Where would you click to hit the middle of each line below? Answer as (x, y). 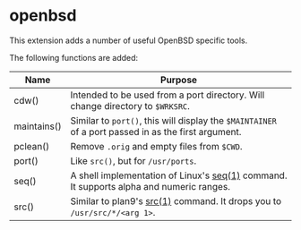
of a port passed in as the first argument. (156, 132)
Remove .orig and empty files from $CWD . (157, 146)
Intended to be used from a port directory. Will (168, 95)
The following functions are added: (74, 57)
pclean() (32, 146)
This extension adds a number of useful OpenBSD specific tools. (129, 40)
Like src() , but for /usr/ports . (133, 160)
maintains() (38, 126)
